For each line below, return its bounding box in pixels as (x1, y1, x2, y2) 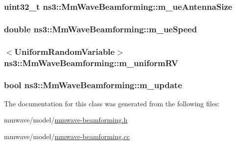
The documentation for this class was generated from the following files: (4, 98, 220, 108)
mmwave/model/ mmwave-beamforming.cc (4, 131, 130, 141)
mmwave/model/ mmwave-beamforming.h (4, 115, 128, 125)
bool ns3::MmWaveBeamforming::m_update (4, 79, 182, 91)
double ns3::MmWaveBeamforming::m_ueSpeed (4, 23, 197, 35)
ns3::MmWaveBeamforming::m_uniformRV (4, 56, 178, 69)
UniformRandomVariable (14, 45, 115, 57)
